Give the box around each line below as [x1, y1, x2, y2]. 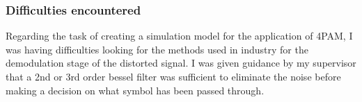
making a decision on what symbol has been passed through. [6, 83, 265, 97]
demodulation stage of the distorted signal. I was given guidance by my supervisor [6, 56, 356, 70]
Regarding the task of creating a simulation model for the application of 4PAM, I [6, 28, 353, 43]
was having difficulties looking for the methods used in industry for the [6, 42, 308, 56]
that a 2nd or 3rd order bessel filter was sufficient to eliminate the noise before [6, 69, 341, 83]
